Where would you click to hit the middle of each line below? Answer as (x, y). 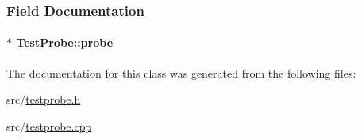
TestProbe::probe (65, 42)
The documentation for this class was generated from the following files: (181, 72)
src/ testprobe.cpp (49, 125)
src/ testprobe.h (44, 99)
